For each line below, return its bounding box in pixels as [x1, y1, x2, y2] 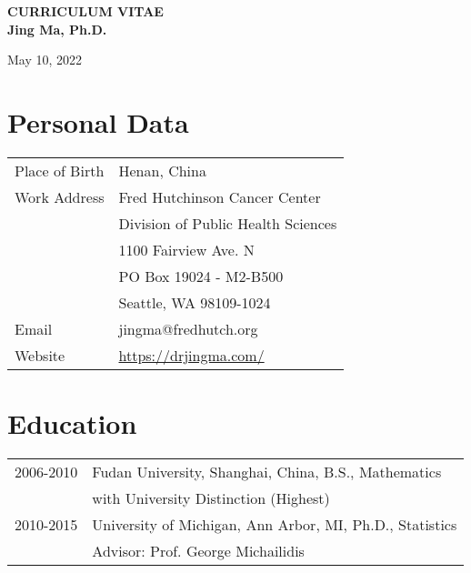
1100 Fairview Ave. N [118, 238, 255, 260]
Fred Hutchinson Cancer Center [118, 186, 321, 207]
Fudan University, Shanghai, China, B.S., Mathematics [92, 461, 442, 483]
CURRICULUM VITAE [7, 2, 164, 20]
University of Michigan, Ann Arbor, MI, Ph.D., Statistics [92, 514, 457, 536]
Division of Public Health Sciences [118, 212, 337, 234]
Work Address [15, 186, 105, 207]
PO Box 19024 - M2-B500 [118, 265, 284, 286]
